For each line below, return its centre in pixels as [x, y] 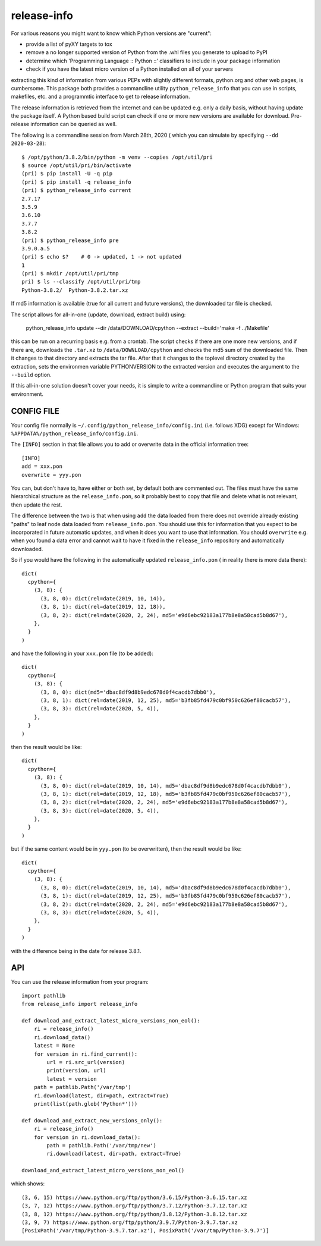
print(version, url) [76, 1071]
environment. [27, 394]
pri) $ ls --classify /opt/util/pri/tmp [81, 282]
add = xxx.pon [42, 466]
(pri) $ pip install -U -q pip [67, 174]
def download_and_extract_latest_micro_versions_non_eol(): [111, 1021]
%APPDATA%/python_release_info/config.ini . [75, 433]
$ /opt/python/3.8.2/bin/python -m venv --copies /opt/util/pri [117, 157]
